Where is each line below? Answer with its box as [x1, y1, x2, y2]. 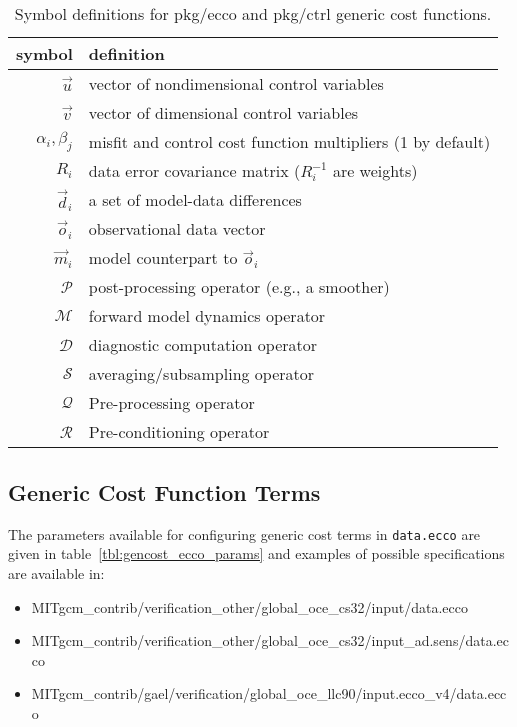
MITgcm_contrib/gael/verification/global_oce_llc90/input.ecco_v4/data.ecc [31, 683, 507, 704]
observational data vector [88, 217, 266, 241]
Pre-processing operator [88, 391, 255, 415]
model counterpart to [88, 246, 238, 270]
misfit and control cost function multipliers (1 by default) [88, 130, 491, 153]
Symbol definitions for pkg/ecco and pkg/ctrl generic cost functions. [14, 2, 492, 25]
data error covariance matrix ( [88, 159, 301, 182]
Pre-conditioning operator [88, 420, 270, 444]
